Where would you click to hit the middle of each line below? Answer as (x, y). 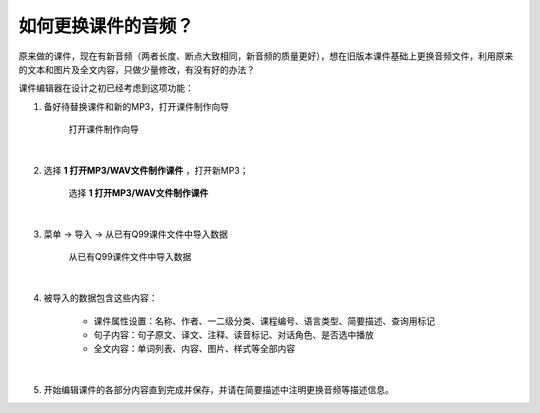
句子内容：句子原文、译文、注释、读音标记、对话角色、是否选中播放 (233, 335)
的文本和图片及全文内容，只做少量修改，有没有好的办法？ (136, 69)
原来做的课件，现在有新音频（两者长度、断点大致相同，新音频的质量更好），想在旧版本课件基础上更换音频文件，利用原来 (266, 56)
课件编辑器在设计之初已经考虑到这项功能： (106, 88)
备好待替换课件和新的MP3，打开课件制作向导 (136, 106)
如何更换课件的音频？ (106, 26)
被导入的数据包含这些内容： (100, 298)
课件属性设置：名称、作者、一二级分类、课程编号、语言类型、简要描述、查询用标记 (264, 321)
